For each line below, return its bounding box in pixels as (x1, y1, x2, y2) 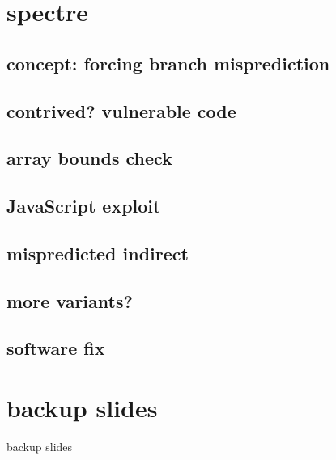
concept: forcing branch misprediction (6, 50, 330, 75)
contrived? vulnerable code (6, 98, 236, 123)
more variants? (6, 288, 133, 313)
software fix (6, 336, 105, 361)
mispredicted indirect (6, 240, 189, 265)
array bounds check (6, 146, 172, 171)
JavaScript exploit (6, 193, 161, 218)
